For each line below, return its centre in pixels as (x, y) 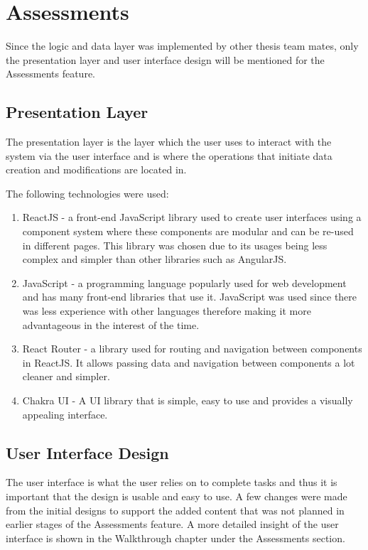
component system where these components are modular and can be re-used (188, 231)
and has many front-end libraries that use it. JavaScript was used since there (190, 297)
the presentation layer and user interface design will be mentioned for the (165, 59)
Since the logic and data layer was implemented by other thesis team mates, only (182, 46)
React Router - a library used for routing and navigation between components (192, 349)
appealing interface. (65, 414)
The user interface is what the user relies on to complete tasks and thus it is (172, 482)
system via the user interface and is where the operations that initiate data (169, 155)
